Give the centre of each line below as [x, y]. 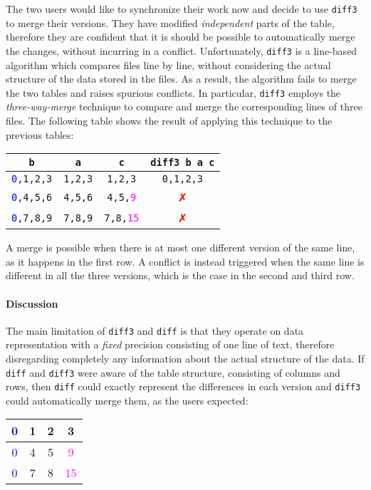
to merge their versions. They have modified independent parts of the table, [170, 22]
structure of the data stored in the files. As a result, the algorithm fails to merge [181, 79]
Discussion [32, 303]
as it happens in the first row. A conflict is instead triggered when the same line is [185, 261]
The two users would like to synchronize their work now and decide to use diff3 [182, 9]
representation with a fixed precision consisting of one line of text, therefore [170, 344]
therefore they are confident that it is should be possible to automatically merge [181, 37]
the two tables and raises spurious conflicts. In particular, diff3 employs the [173, 92]
